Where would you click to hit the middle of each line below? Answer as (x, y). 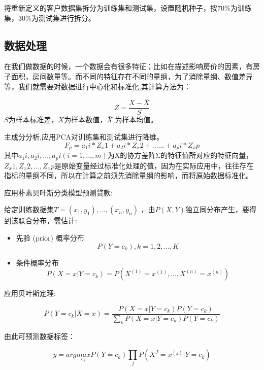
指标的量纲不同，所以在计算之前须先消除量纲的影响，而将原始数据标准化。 (128, 175)
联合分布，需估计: (47, 221)
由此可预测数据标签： (40, 336)
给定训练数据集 (29, 209)
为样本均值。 (136, 120)
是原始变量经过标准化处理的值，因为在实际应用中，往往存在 (154, 165)
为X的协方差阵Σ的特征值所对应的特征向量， (180, 155)
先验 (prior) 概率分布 (50, 237)
